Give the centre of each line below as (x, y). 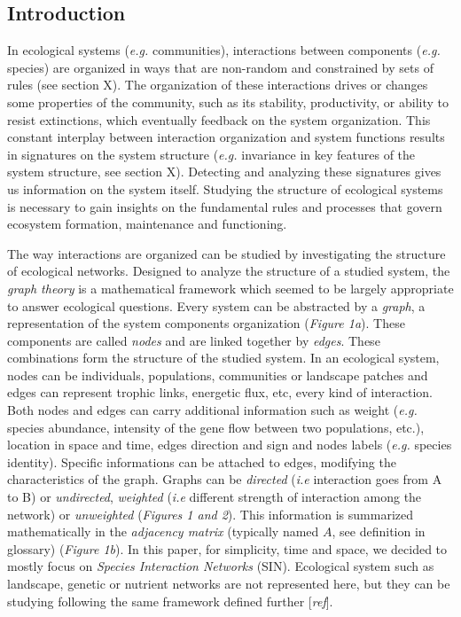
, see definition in (379, 531)
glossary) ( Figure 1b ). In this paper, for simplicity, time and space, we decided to (227, 548)
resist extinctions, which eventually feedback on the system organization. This (219, 119)
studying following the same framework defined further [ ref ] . (170, 601)
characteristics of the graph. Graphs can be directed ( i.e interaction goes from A (225, 479)
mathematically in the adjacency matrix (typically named (163, 531)
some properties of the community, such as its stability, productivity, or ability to (228, 102)
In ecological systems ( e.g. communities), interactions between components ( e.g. (224, 50)
